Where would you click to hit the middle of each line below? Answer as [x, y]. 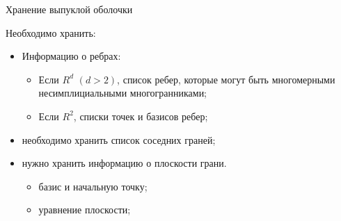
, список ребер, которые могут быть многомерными [226, 79]
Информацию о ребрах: [71, 56]
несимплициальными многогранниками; [123, 93]
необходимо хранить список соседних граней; [119, 139]
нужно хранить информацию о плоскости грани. [124, 163]
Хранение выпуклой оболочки [69, 9]
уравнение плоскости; [85, 210]
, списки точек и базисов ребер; [141, 116]
